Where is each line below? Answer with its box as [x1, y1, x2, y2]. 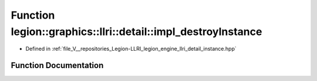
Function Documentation [11, 61, 104, 71]
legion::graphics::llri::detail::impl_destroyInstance [11, 25, 262, 38]
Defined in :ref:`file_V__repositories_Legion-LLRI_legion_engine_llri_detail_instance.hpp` [25, 45, 237, 52]
